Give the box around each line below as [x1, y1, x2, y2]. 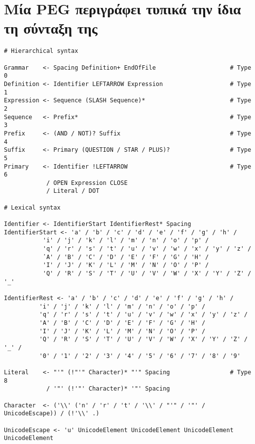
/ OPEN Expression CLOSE [46, 179, 128, 186]
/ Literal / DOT [46, 187, 100, 195]
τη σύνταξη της [4, 18, 98, 38]
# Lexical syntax [4, 204, 61, 211]
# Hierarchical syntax [4, 47, 78, 55]
